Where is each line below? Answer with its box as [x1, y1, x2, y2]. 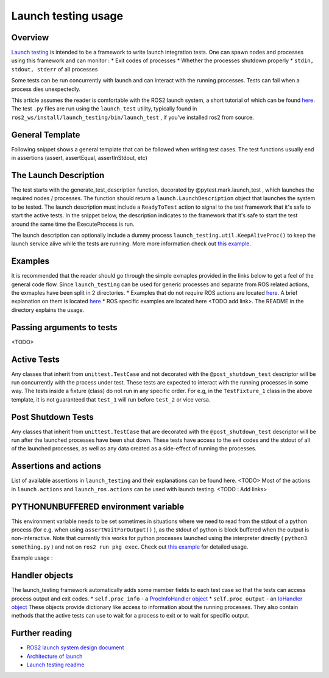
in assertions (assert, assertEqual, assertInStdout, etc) [11, 154, 147, 162]
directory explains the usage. [11, 306, 85, 314]
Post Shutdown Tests [11, 412, 94, 422]
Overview [11, 32, 49, 43]
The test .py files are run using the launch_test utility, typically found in [11, 105, 197, 112]
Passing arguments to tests [11, 322, 118, 333]
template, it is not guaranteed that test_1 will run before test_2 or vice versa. [11, 395, 211, 403]
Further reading [11, 628, 73, 638]
